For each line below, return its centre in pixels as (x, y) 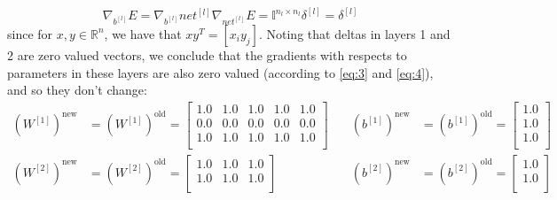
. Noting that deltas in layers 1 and (354, 33)
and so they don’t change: (77, 90)
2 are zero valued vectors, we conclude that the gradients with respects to (207, 54)
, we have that (143, 33)
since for (30, 33)
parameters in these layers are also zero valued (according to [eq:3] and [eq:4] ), (220, 72)
